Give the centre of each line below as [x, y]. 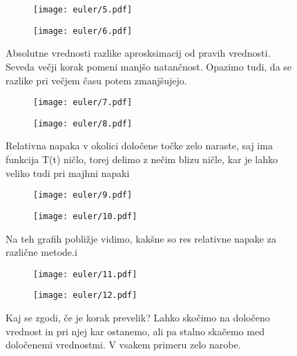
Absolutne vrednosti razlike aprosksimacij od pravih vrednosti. [138, 53]
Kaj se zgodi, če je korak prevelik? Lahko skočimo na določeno [138, 317]
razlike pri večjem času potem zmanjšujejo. [96, 80]
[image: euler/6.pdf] [83, 31]
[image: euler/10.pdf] [85, 216]
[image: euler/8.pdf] [83, 123]
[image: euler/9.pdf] [83, 195]
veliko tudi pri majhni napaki [68, 172]
